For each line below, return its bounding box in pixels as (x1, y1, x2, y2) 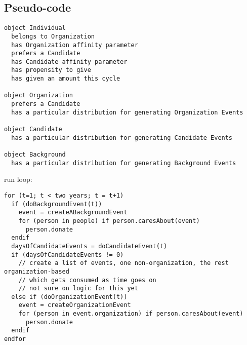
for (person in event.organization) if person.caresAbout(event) (18, 310, 243, 318)
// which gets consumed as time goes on (18, 276, 156, 284)
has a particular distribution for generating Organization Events (11, 108, 243, 116)
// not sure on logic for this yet (18, 285, 138, 292)
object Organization (4, 92, 73, 99)
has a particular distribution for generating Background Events (11, 159, 236, 167)
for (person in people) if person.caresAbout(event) (18, 217, 200, 224)
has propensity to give (11, 66, 91, 74)
